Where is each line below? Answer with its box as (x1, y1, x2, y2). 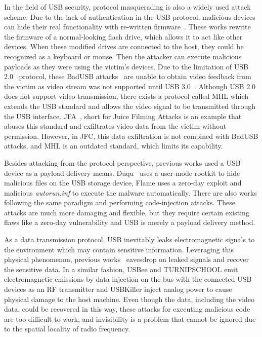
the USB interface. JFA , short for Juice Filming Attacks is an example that (4, 110, 242, 121)
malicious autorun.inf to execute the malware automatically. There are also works (4, 187, 257, 198)
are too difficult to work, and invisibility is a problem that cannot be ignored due (4, 313, 256, 324)
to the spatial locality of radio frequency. (4, 323, 130, 334)
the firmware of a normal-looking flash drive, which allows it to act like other (4, 31, 243, 42)
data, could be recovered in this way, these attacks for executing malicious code (4, 304, 250, 314)
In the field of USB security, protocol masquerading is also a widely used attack (4, 2, 251, 12)
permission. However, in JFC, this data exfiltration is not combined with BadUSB (4, 130, 258, 141)
